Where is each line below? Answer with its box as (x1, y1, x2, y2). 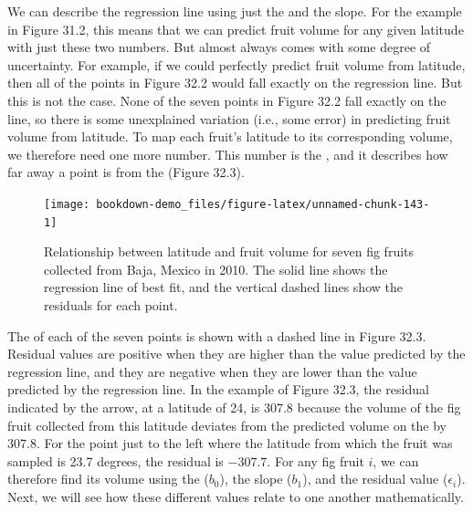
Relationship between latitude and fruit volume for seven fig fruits (44, 242, 415, 261)
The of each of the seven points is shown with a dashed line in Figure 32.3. (7, 326, 426, 345)
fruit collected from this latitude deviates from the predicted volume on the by (7, 415, 447, 434)
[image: (44, 197, 90, 211)
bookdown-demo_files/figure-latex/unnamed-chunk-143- (96, 197, 430, 211)
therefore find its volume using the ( (7, 469, 209, 488)
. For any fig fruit (267, 451, 364, 470)
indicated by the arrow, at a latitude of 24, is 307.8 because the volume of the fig (7, 398, 461, 416)
